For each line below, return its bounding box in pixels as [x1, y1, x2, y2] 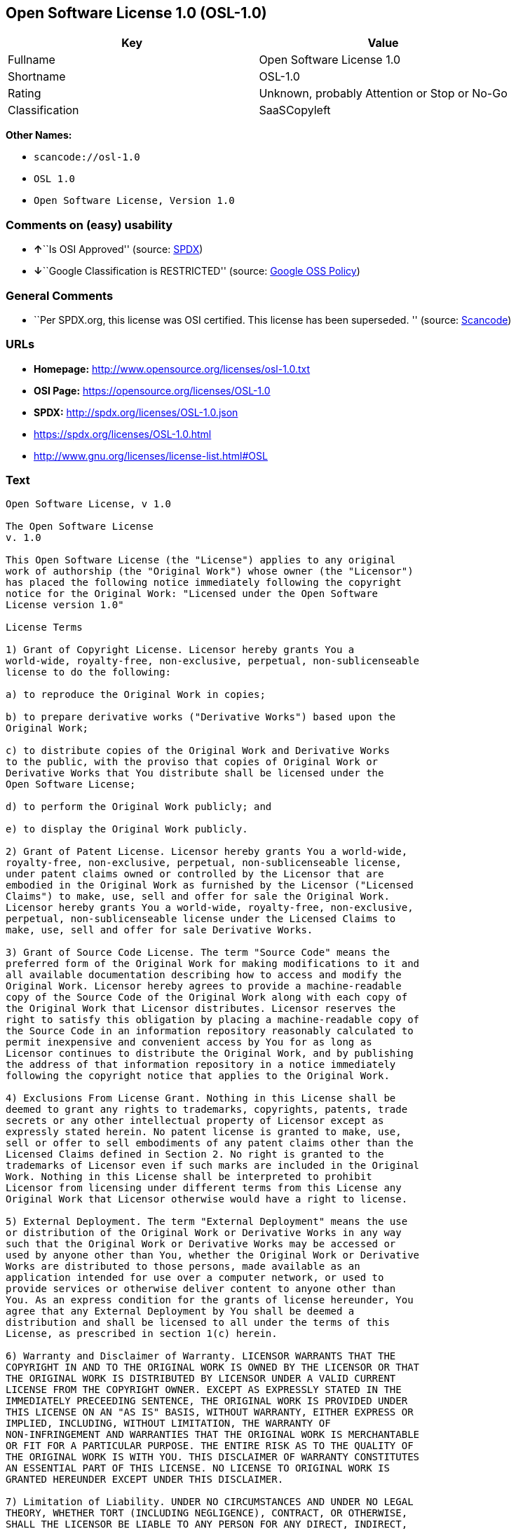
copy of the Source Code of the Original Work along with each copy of [6, 992, 408, 1003]
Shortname [8, 69, 66, 84]
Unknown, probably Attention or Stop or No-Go [259, 86, 508, 101]
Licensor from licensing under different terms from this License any [6, 1182, 402, 1194]
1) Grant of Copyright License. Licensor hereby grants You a [6, 644, 355, 656]
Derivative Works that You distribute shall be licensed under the [6, 767, 384, 779]
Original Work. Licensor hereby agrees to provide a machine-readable [6, 980, 402, 992]
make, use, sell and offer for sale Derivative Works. [6, 924, 313, 936]
